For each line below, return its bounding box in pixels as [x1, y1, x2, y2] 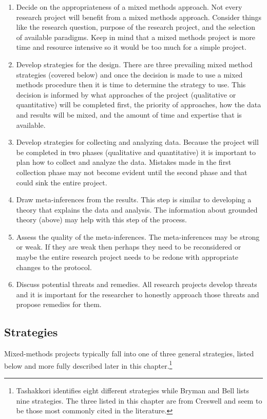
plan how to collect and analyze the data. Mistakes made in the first [16, 157, 232, 167]
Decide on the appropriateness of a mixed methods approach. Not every [16, 2, 242, 12]
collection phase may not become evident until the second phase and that [16, 166, 247, 177]
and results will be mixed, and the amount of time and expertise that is [16, 109, 242, 120]
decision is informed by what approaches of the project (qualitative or [16, 89, 236, 100]
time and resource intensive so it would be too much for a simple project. [16, 42, 246, 52]
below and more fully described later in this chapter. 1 [4, 358, 173, 371]
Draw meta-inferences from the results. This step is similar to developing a [16, 194, 252, 205]
